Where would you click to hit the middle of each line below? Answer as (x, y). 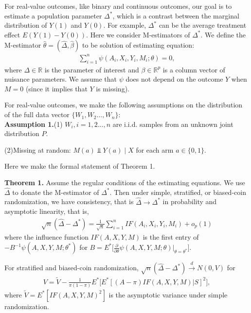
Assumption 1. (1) (34, 124)
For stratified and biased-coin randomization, (72, 268)
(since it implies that (56, 88)
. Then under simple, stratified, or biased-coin (178, 192)
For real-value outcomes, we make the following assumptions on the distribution (124, 105)
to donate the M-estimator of (56, 192)
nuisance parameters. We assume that (61, 79)
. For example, (125, 25)
